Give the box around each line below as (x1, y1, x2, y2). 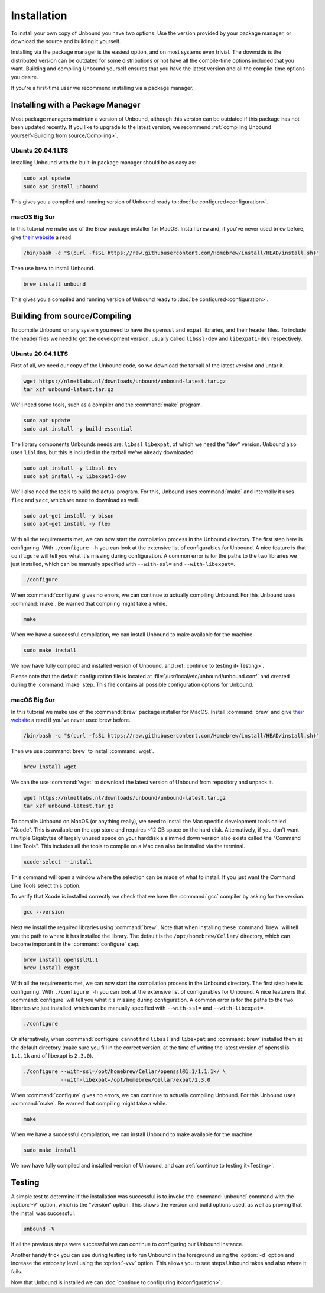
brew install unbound (23, 280, 86, 287)
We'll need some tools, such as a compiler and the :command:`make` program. (11, 401, 203, 408)
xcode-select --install (23, 858, 93, 865)
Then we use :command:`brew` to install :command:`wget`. (11, 747, 154, 754)
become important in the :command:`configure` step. (11, 940, 140, 948)
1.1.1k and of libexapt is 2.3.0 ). (11, 1052, 94, 1059)
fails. (11, 1268, 23, 1275)
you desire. (11, 73, 38, 80)
